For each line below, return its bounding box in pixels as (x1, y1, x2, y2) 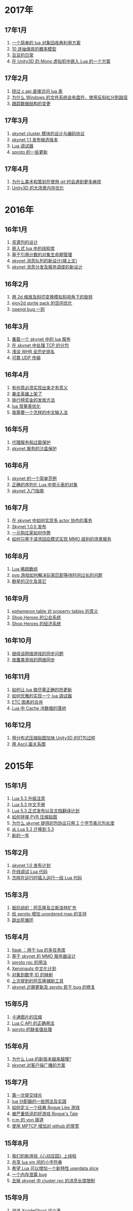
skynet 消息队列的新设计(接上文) (11, 258, 77, 264)
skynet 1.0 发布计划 (11, 863, 51, 869)
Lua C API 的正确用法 (11, 1020, 55, 1026)
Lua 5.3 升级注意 (11, 795, 45, 801)
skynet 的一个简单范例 (11, 475, 57, 481)
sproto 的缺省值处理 (11, 1026, 52, 1032)
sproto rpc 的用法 (11, 959, 47, 965)
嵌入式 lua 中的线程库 (11, 246, 55, 251)
